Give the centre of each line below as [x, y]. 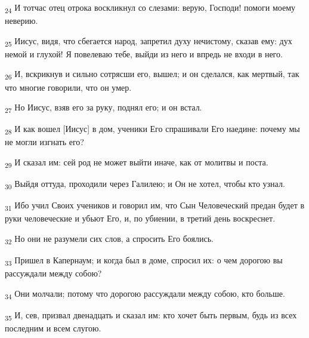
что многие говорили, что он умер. [68, 87]
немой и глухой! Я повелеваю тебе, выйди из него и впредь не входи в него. [144, 53]
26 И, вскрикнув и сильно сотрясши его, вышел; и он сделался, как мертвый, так [152, 75]
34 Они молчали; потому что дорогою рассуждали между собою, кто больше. [145, 294]
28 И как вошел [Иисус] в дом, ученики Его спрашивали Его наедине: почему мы [152, 130]
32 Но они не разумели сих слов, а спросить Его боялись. [109, 239]
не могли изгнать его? [44, 142]
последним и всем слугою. [53, 328]
